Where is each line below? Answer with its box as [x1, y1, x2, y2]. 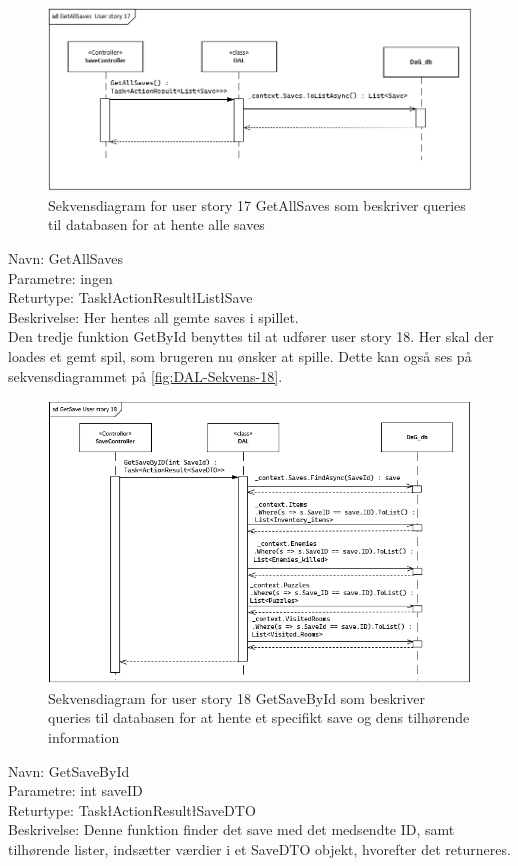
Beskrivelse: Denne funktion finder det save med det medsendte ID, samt [8, 819, 455, 840]
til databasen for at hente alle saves [48, 214, 265, 235]
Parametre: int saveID [8, 780, 143, 801]
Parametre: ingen [8, 267, 113, 288]
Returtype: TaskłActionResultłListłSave [8, 287, 253, 308]
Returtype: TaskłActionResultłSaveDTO [8, 799, 256, 820]
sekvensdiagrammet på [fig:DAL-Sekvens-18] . [8, 365, 283, 386]
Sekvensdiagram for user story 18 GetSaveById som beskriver [48, 687, 425, 708]
